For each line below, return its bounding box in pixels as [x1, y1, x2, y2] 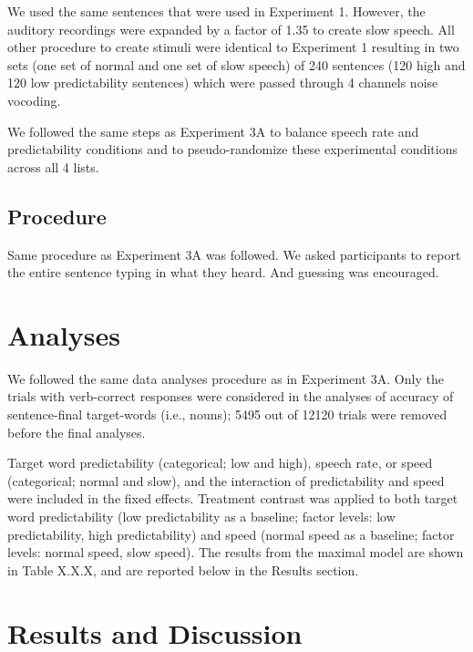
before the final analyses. [7, 422, 146, 441]
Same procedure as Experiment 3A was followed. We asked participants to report [7, 244, 461, 264]
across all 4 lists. [7, 157, 99, 176]
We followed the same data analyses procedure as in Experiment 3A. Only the [7, 368, 444, 388]
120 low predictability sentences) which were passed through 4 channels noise [7, 73, 438, 92]
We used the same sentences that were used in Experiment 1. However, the [7, 2, 426, 20]
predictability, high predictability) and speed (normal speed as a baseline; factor [7, 524, 455, 543]
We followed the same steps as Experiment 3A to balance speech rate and [7, 121, 419, 140]
